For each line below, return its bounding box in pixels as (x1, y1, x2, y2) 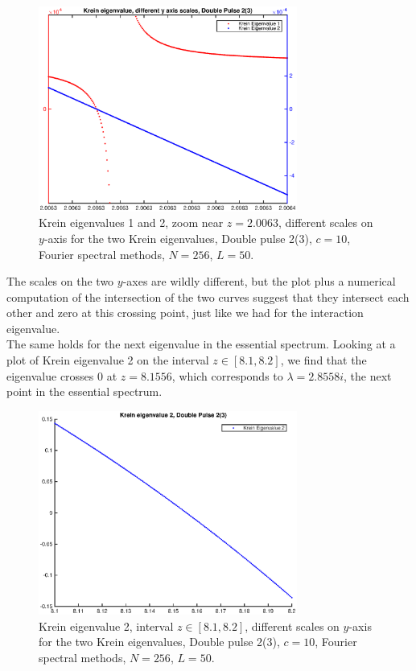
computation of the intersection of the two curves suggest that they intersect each (6, 288, 410, 305)
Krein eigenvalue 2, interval (39, 617, 174, 634)
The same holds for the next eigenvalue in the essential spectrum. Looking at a (6, 335, 396, 352)
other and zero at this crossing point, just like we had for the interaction (6, 304, 364, 321)
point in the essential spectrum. (6, 383, 163, 400)
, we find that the (280, 352, 367, 368)
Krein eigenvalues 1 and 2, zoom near (39, 214, 224, 231)
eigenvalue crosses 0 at (6, 367, 117, 384)
